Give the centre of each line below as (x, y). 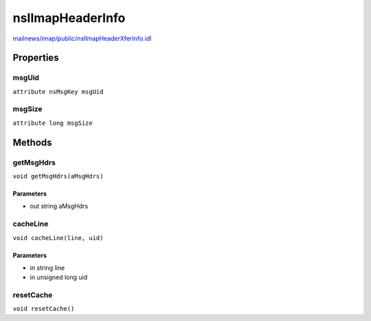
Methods (32, 142)
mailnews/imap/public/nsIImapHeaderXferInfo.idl (82, 38)
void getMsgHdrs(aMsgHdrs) (58, 176)
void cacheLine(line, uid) (58, 238)
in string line (47, 267)
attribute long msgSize (53, 123)
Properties (36, 58)
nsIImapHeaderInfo (69, 18)
